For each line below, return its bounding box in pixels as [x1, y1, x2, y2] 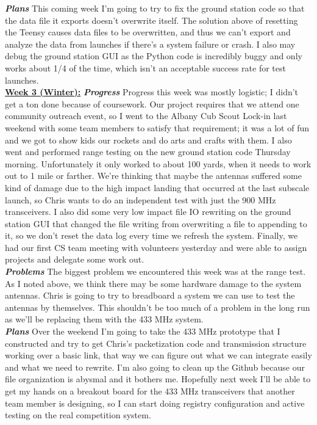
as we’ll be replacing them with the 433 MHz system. [5, 313, 204, 325]
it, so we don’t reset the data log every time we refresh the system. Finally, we [5, 229, 298, 242]
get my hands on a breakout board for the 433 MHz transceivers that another [5, 385, 295, 397]
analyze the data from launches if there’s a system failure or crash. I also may [5, 37, 296, 50]
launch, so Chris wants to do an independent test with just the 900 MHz [5, 193, 276, 206]
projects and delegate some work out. [5, 253, 144, 266]
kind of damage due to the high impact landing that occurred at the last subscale [5, 181, 310, 194]
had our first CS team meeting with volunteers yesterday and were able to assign [5, 241, 307, 253]
